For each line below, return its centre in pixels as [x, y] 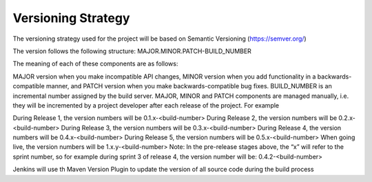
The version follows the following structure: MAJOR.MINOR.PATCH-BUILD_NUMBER [132, 51]
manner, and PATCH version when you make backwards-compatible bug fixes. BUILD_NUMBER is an [189, 86]
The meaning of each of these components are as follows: [95, 64]
